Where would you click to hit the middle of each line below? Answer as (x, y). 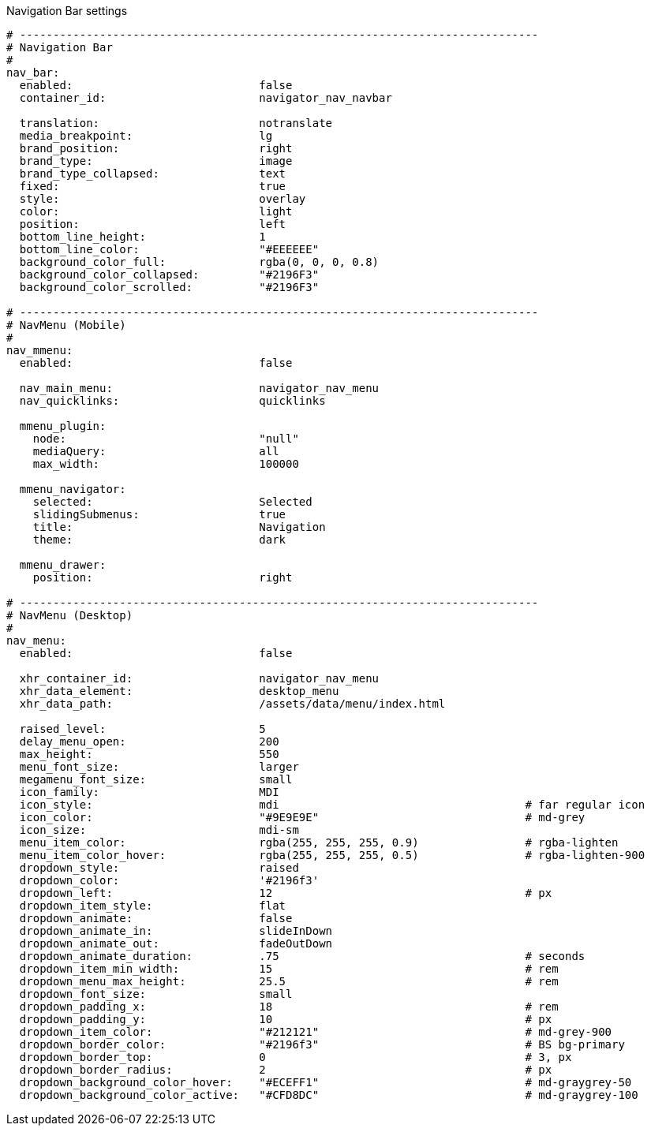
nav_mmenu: (40, 350)
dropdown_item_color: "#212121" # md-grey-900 (316, 1032)
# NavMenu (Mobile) (66, 325)
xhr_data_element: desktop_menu (179, 691)
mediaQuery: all (156, 451)
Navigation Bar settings (67, 11)
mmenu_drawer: (63, 565)
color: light (156, 211)
